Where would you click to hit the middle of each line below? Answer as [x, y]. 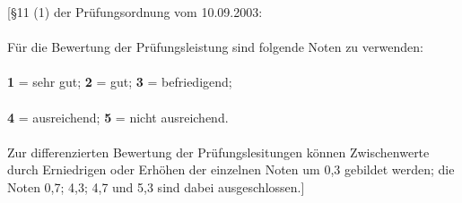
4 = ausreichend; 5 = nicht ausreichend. [118, 117]
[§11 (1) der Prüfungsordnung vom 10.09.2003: [135, 12]
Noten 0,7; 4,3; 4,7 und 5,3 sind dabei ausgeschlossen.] [156, 186]
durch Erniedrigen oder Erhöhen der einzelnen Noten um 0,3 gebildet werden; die [231, 169]
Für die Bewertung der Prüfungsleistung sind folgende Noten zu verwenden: [215, 47]
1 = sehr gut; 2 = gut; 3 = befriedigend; [120, 82]
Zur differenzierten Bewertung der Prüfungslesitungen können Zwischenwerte [218, 152]
